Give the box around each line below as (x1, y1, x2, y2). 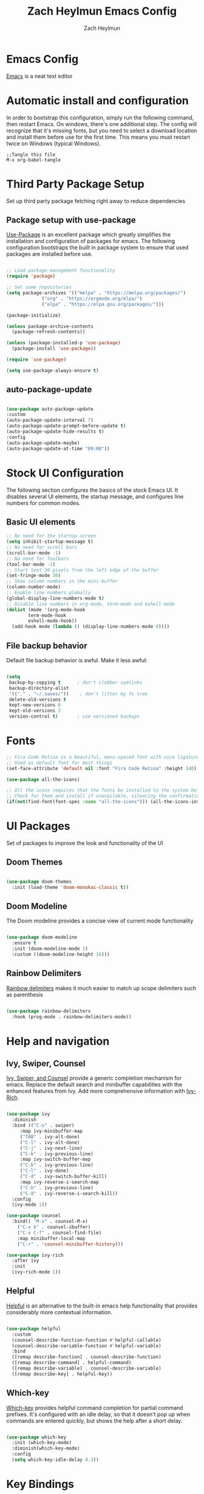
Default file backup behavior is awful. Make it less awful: (6, 657, 148, 664)
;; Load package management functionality (6, 267, 115, 274)
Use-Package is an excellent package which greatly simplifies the (6, 231, 171, 238)
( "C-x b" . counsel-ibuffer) (17, 1224, 91, 1230)
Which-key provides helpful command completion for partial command (6, 1404, 183, 1411)
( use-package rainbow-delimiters (6, 1008, 91, 1014)
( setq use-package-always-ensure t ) (6, 367, 99, 373)
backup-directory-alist (8, 685, 69, 691)
